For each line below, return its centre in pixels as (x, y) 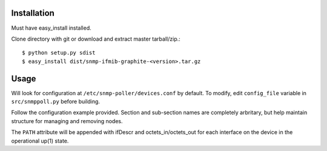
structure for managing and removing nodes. (67, 121)
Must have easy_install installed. (51, 28)
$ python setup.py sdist (59, 53)
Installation (33, 13)
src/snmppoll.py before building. (55, 101)
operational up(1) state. (40, 141)
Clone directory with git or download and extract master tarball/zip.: (96, 39)
